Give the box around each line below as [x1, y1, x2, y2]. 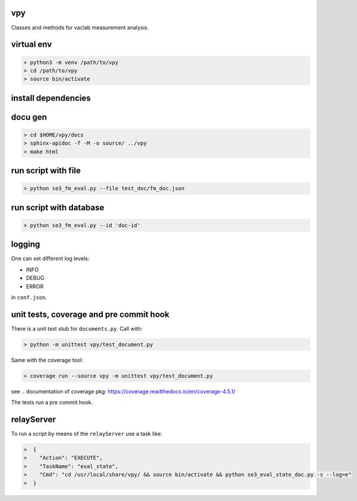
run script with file [11, 166, 81, 176]
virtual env [11, 39, 52, 50]
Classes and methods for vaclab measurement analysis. [11, 24, 149, 31]
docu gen [11, 112, 47, 122]
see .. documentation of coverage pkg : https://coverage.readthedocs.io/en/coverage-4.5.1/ [11, 387, 236, 395]
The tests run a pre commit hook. [11, 399, 93, 406]
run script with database [11, 202, 105, 212]
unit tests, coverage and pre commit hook [11, 309, 170, 319]
